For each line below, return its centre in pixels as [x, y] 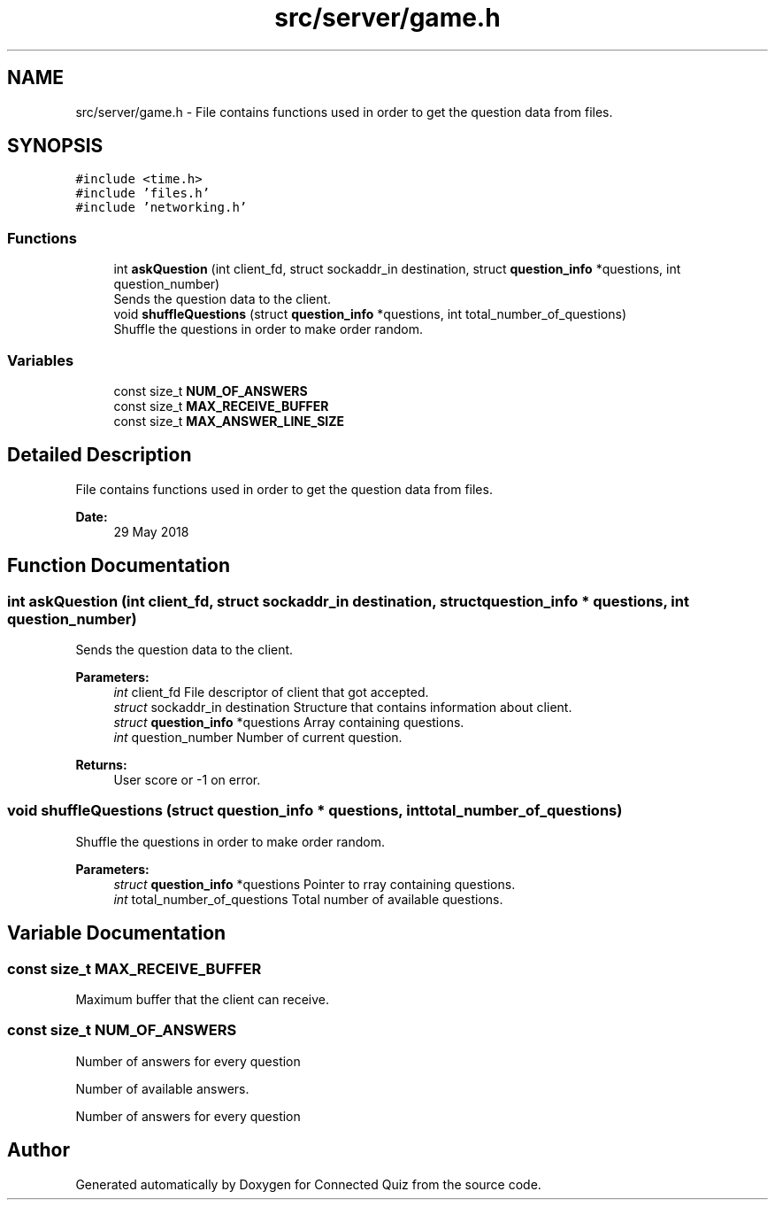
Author [38, 1150]
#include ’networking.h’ [161, 208]
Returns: [101, 765]
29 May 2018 [151, 531]
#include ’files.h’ [143, 193]
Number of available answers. [162, 1088]
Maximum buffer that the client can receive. [202, 999]
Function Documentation [119, 566]
